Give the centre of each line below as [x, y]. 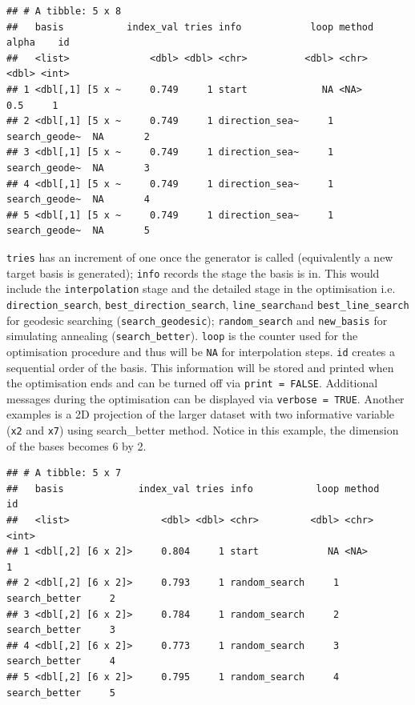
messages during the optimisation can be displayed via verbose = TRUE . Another [205, 398]
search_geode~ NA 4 [78, 200]
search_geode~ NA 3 [78, 168]
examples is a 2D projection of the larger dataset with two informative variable [200, 414]
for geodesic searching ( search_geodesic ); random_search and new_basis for [197, 320]
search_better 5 [61, 693]
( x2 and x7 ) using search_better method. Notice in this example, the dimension [203, 430]
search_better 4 [61, 661]
